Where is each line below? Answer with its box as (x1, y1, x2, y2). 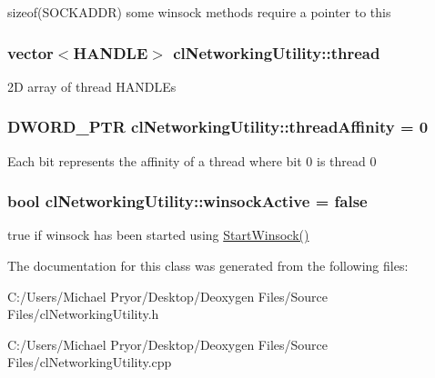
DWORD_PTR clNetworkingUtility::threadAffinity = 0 (7, 115, 429, 138)
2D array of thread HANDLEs (7, 76, 177, 95)
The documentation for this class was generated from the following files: (7, 256, 409, 275)
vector (7, 41, 54, 64)
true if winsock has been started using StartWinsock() (7, 225, 309, 244)
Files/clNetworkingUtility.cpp (7, 353, 172, 372)
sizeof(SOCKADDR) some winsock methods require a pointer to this (7, 3, 391, 21)
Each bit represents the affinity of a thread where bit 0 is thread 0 (7, 151, 377, 170)
